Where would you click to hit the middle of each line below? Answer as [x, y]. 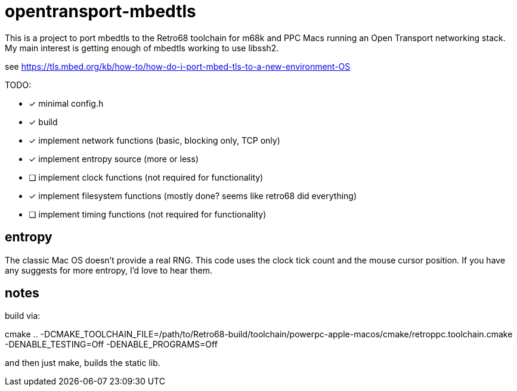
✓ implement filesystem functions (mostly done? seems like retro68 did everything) [193, 195]
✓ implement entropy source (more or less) [114, 159]
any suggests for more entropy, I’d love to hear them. [109, 270]
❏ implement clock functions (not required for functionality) [146, 177]
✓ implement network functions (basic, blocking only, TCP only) [154, 140]
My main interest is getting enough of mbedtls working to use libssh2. [142, 48]
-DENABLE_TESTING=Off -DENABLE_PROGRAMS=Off [111, 345]
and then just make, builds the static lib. [83, 363]
